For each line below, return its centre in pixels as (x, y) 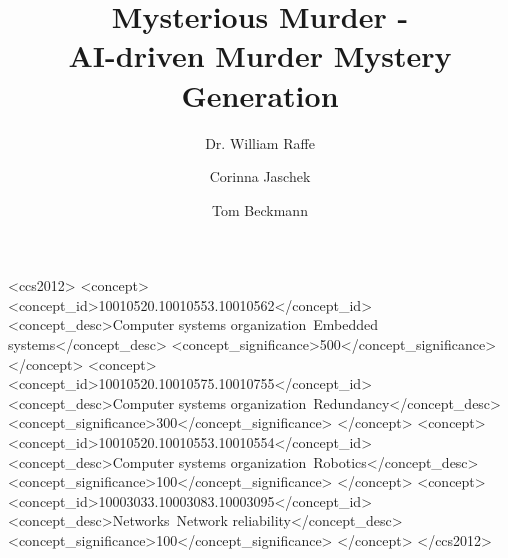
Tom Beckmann (260, 209)
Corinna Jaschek (260, 176)
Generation (260, 94)
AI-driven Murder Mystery (260, 55)
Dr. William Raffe (260, 142)
